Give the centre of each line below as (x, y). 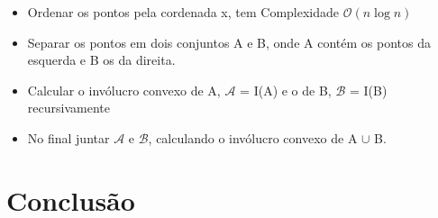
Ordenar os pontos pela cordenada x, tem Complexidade (183, 12)
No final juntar (68, 137)
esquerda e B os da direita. (101, 60)
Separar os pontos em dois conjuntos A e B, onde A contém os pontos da (229, 42)
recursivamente (68, 108)
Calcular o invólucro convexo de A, (124, 90)
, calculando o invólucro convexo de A (253, 137)
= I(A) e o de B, (286, 90)
